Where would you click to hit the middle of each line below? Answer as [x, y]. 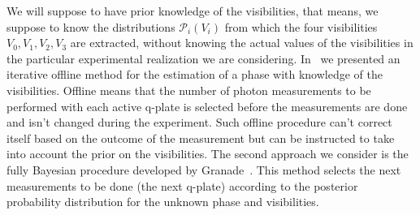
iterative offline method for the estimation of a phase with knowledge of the [195, 74]
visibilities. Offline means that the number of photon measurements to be [189, 90]
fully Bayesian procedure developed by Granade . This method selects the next [204, 169]
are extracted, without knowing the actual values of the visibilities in [242, 43]
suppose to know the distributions [91, 26]
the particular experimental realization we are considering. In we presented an [204, 58]
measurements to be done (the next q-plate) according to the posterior [182, 185]
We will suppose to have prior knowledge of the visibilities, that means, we [193, 11]
